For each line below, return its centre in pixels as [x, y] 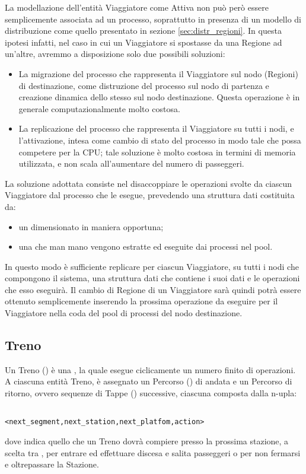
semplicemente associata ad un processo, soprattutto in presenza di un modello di [153, 19]
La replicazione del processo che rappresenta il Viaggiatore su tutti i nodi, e [156, 128]
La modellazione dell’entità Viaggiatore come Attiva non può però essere [137, 7]
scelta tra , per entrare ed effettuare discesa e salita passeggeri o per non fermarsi [153, 452]
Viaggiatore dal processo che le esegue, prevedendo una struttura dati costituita [150, 195]
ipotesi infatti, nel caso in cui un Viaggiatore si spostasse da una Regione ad [144, 42]
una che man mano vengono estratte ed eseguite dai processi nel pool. [146, 246]
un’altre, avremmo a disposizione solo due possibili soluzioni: [115, 54]
